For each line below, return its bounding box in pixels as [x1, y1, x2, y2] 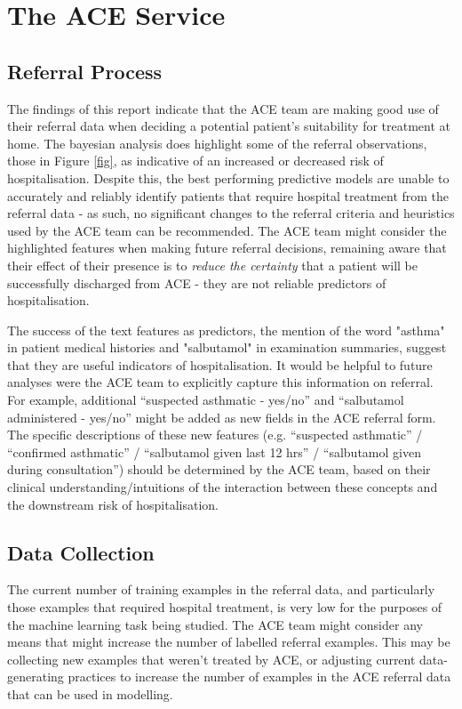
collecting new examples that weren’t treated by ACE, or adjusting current [7, 649, 416, 668]
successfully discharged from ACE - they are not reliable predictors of [7, 273, 386, 292]
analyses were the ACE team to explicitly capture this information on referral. [7, 373, 434, 391]
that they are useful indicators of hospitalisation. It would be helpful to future [7, 355, 433, 374]
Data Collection [7, 538, 155, 566]
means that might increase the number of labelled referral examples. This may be [7, 632, 450, 651]
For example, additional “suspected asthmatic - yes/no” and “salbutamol [7, 391, 404, 409]
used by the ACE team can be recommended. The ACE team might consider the [7, 221, 447, 239]
